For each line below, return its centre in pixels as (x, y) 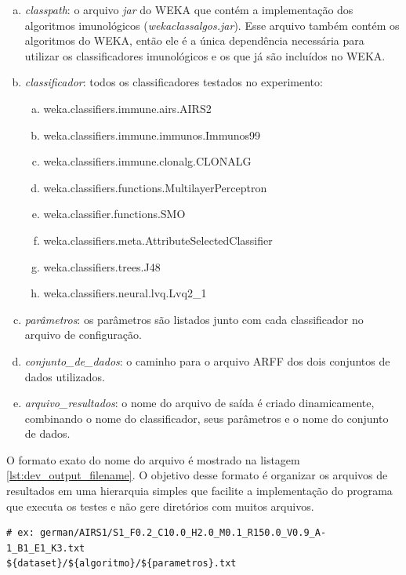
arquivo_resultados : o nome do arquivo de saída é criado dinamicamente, (199, 403)
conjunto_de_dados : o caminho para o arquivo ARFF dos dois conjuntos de (207, 360)
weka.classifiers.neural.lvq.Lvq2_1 (125, 293)
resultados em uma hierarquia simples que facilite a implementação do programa (199, 491)
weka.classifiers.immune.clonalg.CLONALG (147, 161)
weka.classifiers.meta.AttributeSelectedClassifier (158, 240)
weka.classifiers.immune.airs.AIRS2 (127, 108)
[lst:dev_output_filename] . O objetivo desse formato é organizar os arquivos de (197, 475)
